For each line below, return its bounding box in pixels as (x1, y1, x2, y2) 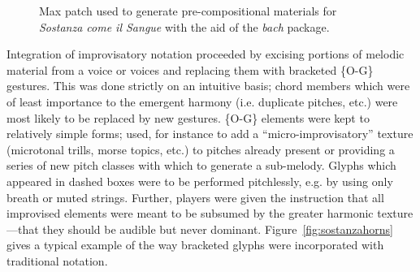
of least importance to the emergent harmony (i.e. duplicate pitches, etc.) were (6, 93, 398, 110)
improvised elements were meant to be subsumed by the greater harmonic (6, 205, 374, 222)
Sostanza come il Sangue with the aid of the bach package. (39, 18, 330, 35)
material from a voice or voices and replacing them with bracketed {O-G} (6, 61, 374, 78)
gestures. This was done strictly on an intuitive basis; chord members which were (6, 77, 410, 94)
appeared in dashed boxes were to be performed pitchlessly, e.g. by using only (6, 172, 393, 189)
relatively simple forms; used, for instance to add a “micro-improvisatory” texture (6, 125, 414, 142)
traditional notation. (6, 252, 108, 269)
